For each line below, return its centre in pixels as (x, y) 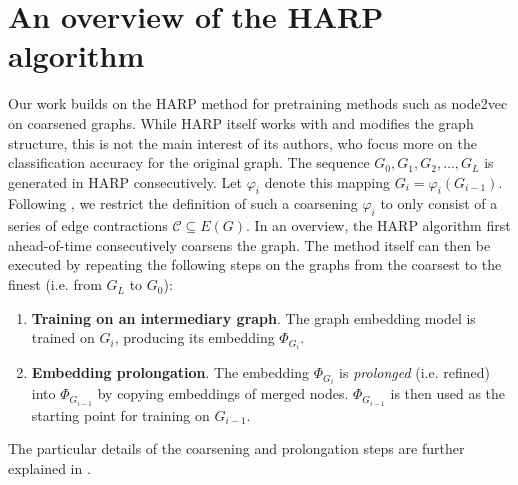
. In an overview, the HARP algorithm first (378, 225)
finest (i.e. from (55, 284)
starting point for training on (120, 414)
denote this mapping (327, 181)
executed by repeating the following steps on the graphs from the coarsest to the (255, 264)
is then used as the (448, 393)
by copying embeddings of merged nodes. (223, 393)
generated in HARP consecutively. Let (125, 181)
